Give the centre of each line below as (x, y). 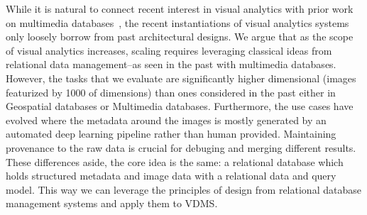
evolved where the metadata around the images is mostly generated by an (166, 120)
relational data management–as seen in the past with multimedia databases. (171, 64)
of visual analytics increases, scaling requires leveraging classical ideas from (169, 50)
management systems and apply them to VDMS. (112, 203)
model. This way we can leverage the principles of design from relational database (183, 189)
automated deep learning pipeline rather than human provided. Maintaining (171, 134)
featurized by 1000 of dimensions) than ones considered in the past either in (171, 92)
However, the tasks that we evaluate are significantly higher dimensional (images (181, 78)
